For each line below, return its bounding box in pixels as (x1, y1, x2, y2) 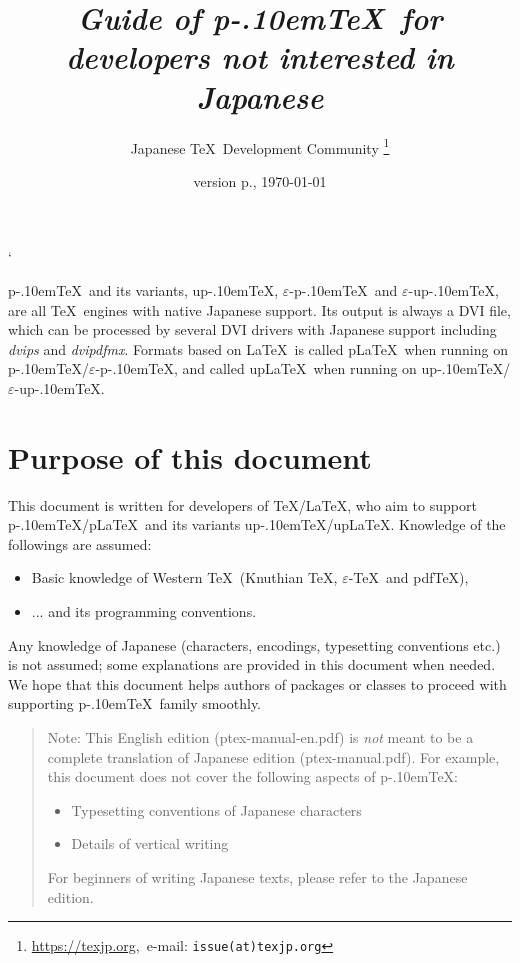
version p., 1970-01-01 (193, 170, 327, 191)
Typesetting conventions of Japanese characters (71, 799, 362, 820)
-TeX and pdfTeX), (348, 567, 469, 588)
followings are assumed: (8, 533, 152, 554)
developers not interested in (66, 36, 454, 78)
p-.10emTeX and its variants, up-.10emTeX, (8, 279, 279, 300)
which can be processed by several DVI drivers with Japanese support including (8, 319, 497, 340)
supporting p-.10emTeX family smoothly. (8, 693, 262, 714)
